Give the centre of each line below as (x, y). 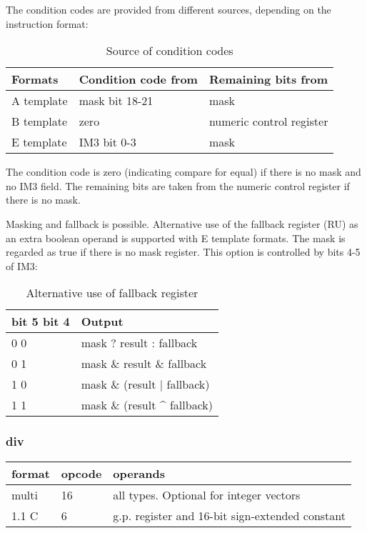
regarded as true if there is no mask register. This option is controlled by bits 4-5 (183, 252)
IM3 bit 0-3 (107, 142)
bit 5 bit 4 (41, 322)
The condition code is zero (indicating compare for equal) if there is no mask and (183, 172)
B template (39, 121)
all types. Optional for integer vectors (207, 494)
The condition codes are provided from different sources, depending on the (169, 9)
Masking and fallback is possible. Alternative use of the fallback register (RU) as (182, 223)
